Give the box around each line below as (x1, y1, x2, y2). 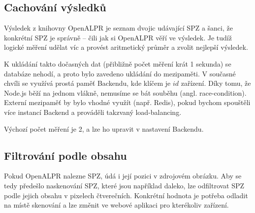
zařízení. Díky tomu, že (181, 78, 251, 88)
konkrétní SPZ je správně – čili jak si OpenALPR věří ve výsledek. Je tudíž (4, 32, 232, 42)
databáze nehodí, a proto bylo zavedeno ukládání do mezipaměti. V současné (4, 68, 236, 78)
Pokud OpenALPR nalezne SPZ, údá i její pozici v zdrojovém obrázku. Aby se (4, 171, 242, 181)
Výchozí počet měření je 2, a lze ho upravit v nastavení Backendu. (4, 123, 204, 134)
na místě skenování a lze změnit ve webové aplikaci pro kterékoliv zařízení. (4, 200, 229, 210)
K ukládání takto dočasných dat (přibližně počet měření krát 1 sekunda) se (4, 58, 231, 69)
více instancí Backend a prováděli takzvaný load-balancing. (4, 106, 182, 117)
